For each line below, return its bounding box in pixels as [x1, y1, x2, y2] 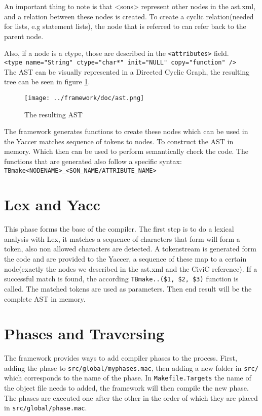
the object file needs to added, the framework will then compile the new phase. [4, 382, 249, 393]
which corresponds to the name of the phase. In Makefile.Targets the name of [4, 372, 251, 383]
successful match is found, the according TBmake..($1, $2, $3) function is [4, 273, 239, 284]
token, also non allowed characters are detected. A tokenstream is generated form [4, 243, 256, 254]
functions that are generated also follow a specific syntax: [4, 155, 182, 166]
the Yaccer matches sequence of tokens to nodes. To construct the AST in [4, 136, 234, 146]
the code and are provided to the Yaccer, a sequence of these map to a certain [4, 253, 247, 264]
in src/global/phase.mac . [4, 402, 87, 413]
